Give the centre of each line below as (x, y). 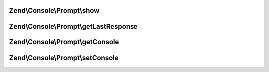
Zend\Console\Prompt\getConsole (64, 42)
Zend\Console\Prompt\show (54, 11)
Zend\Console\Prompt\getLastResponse (73, 26)
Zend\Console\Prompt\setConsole (64, 58)
